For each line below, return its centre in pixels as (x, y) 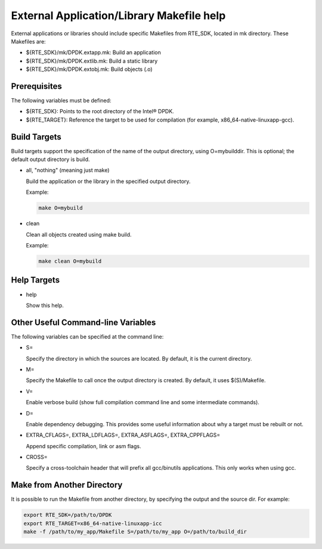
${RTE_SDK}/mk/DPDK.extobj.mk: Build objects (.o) (89, 69)
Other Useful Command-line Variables (83, 322)
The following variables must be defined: (61, 101)
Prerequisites (36, 86)
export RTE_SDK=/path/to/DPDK (68, 515)
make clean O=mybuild (70, 261)
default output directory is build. (50, 159)
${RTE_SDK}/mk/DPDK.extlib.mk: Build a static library (92, 61)
